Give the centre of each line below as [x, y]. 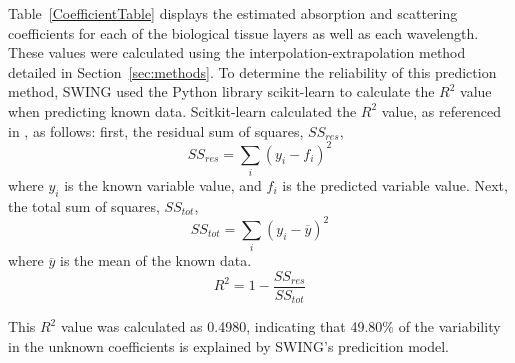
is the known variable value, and [163, 184]
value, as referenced [441, 110]
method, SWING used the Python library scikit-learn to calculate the [221, 91]
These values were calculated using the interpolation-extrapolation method [237, 52]
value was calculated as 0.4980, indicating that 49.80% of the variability [280, 326]
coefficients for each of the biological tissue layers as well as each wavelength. [243, 32]
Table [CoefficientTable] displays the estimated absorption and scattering [233, 13]
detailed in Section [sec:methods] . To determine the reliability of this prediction [252, 71]
